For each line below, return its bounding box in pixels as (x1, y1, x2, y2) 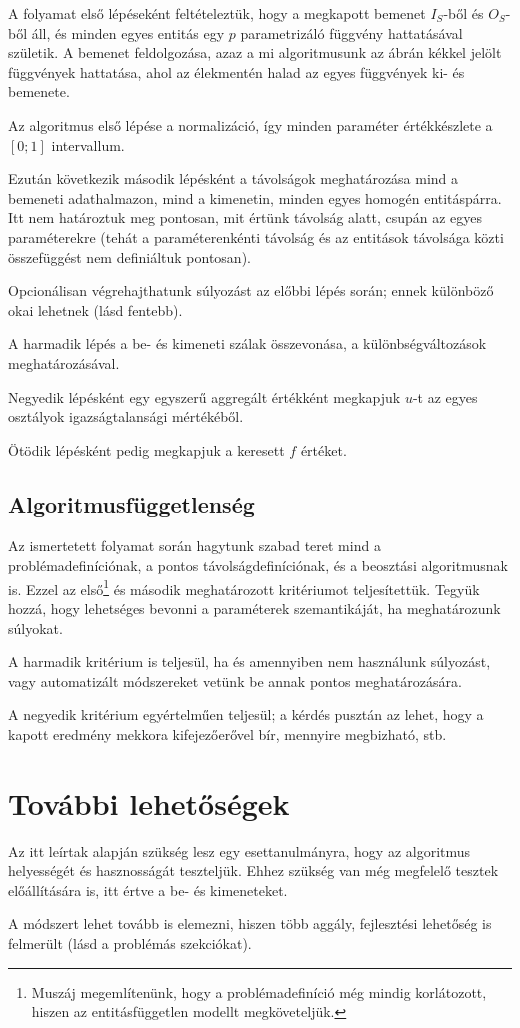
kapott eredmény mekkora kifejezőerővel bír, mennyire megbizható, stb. (8, 723, 447, 744)
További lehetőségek (8, 782, 290, 823)
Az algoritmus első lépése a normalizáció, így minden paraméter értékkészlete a (8, 114, 493, 135)
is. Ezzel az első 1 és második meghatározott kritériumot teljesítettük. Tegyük (8, 575, 480, 599)
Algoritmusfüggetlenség (8, 488, 255, 519)
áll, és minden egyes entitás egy (31, 22, 225, 43)
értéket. (300, 439, 347, 460)
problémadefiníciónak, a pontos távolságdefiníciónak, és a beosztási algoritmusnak (8, 555, 508, 576)
